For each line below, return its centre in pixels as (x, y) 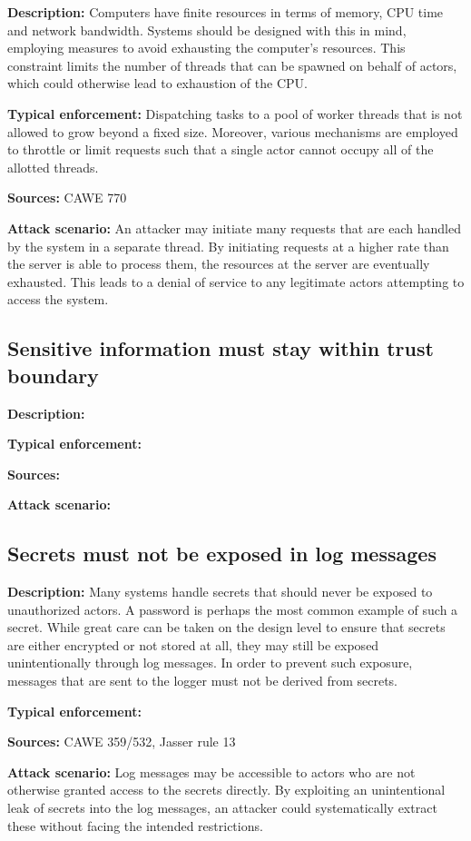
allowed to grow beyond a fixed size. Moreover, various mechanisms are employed (233, 131)
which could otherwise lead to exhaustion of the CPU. (157, 83)
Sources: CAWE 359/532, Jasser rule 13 (122, 742)
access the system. (58, 299)
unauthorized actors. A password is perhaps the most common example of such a (233, 609)
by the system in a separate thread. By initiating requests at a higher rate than (228, 246)
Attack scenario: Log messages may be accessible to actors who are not (211, 772)
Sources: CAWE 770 (67, 198)
